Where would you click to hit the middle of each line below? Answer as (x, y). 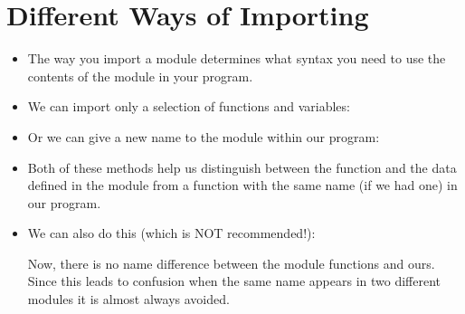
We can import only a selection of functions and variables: (189, 106)
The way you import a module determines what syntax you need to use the (237, 58)
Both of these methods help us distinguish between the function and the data (242, 167)
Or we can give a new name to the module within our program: (204, 136)
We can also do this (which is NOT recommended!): (171, 233)
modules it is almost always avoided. (128, 299)
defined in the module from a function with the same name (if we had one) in (242, 185)
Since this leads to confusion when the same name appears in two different (234, 281)
